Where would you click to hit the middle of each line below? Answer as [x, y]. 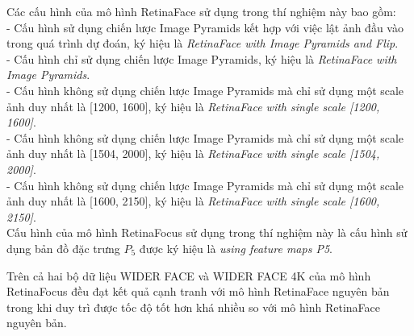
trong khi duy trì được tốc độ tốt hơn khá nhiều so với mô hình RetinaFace [193, 307]
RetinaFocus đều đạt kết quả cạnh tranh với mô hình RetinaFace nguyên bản [198, 291]
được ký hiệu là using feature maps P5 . [236, 248]
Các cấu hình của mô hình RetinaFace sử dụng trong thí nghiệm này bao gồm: [201, 11]
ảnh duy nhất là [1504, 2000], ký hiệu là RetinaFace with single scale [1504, [193, 153]
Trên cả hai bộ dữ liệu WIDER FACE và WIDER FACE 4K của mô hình [189, 275]
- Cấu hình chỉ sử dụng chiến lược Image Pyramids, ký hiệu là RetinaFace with [202, 58]
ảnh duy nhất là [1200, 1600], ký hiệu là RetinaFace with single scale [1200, [193, 106]
